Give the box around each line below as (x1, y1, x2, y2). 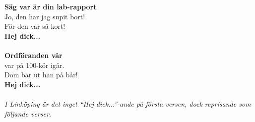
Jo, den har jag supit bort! (4, 11, 85, 21)
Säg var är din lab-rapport (4, 1, 97, 11)
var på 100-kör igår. (4, 60, 64, 70)
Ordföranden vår (4, 50, 63, 60)
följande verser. (4, 108, 52, 119)
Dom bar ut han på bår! (4, 69, 78, 80)
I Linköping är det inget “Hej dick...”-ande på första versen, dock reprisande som (4, 98, 251, 109)
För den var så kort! (4, 21, 65, 31)
